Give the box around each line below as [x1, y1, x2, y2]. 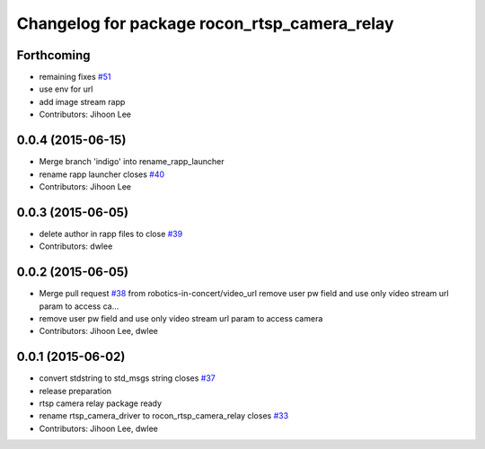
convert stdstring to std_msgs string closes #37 [39, 373, 216, 383]
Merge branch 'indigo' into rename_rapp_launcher [39, 156, 225, 167]
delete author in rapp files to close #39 [39, 228, 183, 239]
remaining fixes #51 [39, 72, 111, 83]
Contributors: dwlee [39, 241, 113, 251]
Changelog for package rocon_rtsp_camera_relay [16, 13, 394, 33]
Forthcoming [16, 48, 91, 63]
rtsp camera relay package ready [39, 398, 162, 409]
